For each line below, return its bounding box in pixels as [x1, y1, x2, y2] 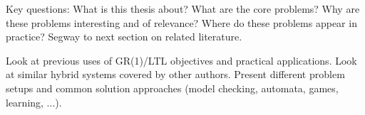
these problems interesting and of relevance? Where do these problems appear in [6, 15, 357, 30]
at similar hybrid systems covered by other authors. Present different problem [6, 67, 345, 82]
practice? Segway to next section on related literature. [6, 29, 242, 44]
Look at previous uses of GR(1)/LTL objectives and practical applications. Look [6, 53, 357, 67]
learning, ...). [6, 94, 62, 109]
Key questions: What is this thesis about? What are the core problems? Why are [6, 1, 360, 16]
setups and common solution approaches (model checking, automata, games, [6, 80, 339, 95]
